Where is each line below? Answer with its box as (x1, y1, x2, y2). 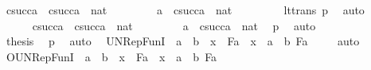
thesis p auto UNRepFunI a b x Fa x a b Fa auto (6, 33, 360, 49)
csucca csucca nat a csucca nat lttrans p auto (6, 2, 365, 17)
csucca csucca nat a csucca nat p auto (32, 17, 316, 33)
